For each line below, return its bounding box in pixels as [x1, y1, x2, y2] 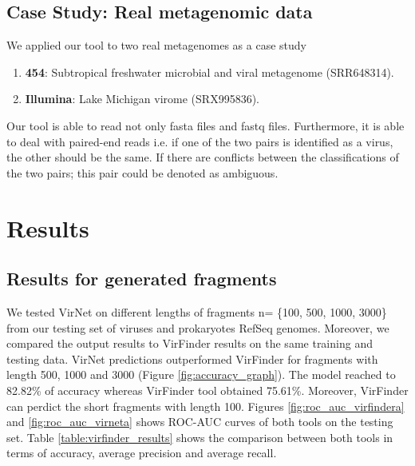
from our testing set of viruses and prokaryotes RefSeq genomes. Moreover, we [6, 319, 389, 336]
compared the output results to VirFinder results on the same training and [6, 335, 373, 352]
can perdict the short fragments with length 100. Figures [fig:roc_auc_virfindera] [6, 397, 405, 414]
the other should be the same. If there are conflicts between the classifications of [6, 149, 399, 165]
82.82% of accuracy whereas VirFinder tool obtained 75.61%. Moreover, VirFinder [6, 381, 409, 398]
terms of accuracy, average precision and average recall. [6, 444, 277, 461]
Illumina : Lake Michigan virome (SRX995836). [25, 90, 259, 107]
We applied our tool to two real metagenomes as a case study [6, 37, 306, 54]
